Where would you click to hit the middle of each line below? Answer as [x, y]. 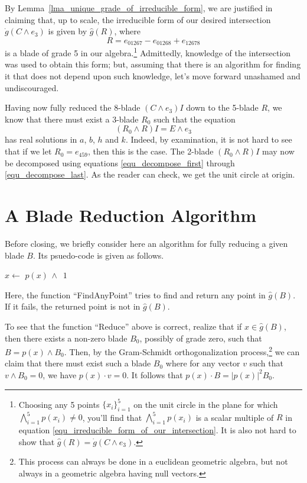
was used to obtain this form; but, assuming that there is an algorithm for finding [153, 64]
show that [37, 441]
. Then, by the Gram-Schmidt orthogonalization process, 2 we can [182, 351]
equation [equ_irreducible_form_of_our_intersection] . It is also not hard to [157, 430]
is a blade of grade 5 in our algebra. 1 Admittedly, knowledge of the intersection [148, 52]
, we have [60, 374]
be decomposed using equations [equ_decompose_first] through [120, 162]
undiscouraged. [32, 87]
